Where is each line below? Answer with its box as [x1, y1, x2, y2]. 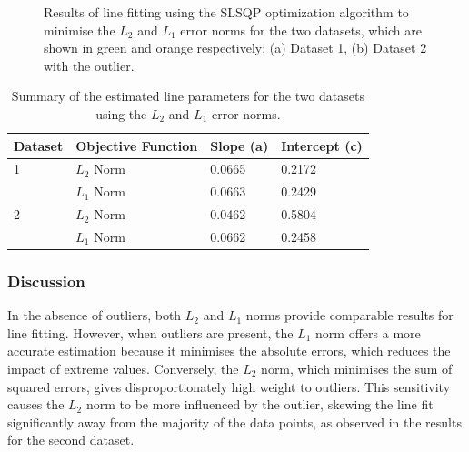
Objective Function [75, 136, 198, 155]
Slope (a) [210, 136, 269, 155]
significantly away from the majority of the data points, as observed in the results [7, 412, 462, 431]
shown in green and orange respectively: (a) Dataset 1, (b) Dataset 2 [44, 38, 427, 57]
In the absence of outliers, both [7, 306, 182, 325]
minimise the [44, 20, 115, 39]
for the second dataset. [7, 430, 135, 449]
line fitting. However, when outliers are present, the [7, 323, 294, 342]
